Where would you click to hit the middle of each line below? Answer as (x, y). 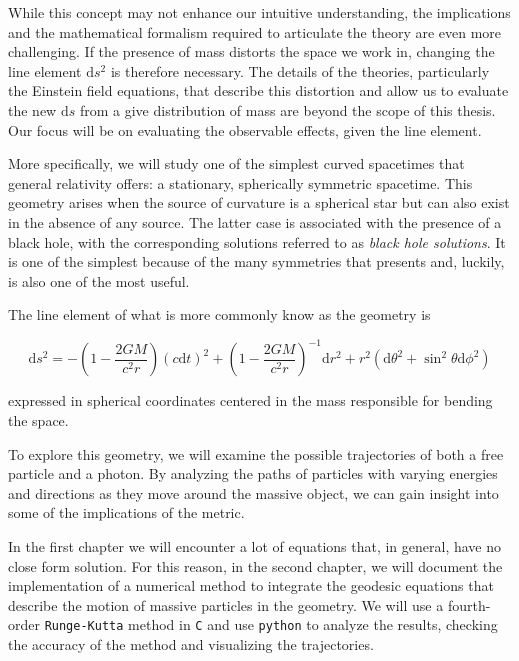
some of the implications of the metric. (126, 512)
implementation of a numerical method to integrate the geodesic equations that (251, 585)
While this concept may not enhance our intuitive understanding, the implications (259, 12)
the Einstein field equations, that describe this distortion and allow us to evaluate (258, 90)
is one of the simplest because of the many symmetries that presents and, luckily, (256, 261)
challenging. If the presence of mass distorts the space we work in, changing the (251, 51)
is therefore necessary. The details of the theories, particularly (300, 70)
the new (32, 109)
